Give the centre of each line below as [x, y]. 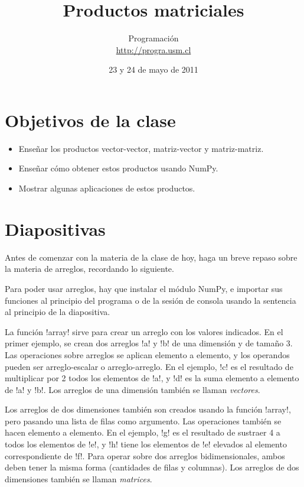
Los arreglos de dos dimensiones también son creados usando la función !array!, [148, 409]
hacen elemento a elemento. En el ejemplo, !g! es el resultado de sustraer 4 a [143, 432]
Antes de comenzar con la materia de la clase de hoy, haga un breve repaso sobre [151, 257]
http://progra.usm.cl [153, 49]
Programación [153, 38]
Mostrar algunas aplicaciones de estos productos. [107, 188]
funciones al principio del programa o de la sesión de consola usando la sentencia [151, 300]
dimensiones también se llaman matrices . [79, 478]
